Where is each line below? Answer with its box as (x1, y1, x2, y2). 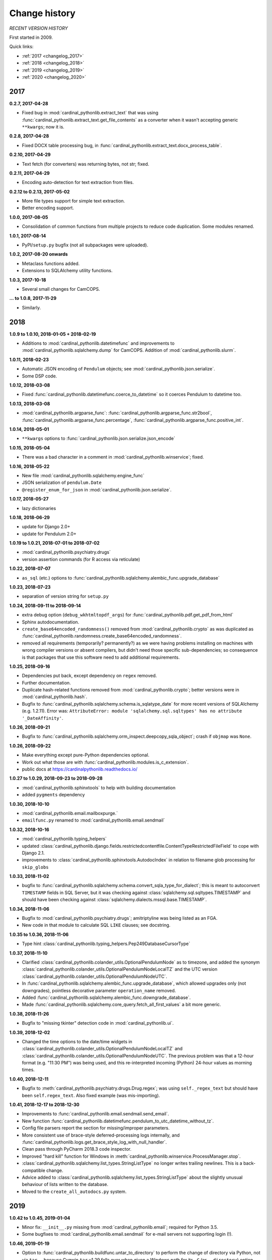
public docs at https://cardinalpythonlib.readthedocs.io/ (22, 766, 138, 772)
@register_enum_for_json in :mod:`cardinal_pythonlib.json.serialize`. (22, 486, 172, 492)
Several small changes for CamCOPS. (22, 286, 100, 292)
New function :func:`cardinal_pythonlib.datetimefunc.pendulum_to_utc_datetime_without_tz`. (22, 1118, 214, 1124)
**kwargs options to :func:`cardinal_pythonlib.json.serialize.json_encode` (22, 435, 176, 442)
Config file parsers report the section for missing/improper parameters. (22, 1125, 170, 1131)
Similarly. (22, 304, 41, 310)
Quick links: (9, 43, 34, 50)
